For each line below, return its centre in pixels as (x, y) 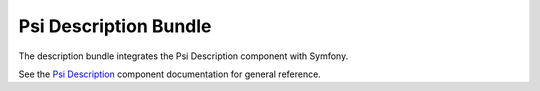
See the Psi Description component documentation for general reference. (170, 74)
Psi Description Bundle (115, 26)
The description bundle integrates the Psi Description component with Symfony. (183, 56)
